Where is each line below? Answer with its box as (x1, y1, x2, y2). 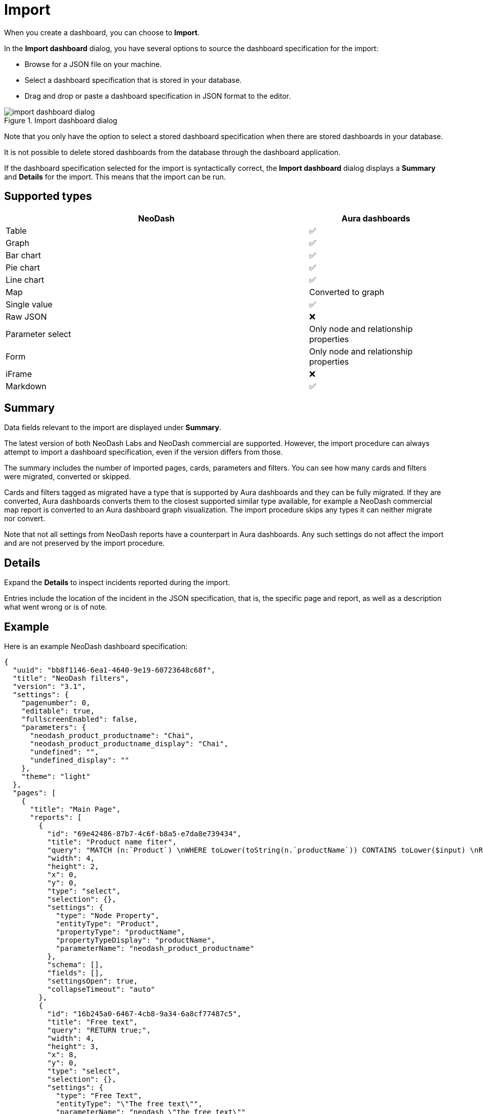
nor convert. (4, 514, 46, 523)
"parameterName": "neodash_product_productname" (56, 944, 254, 953)
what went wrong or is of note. (4, 603, 107, 612)
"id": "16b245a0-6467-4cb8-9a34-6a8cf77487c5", (47, 1010, 241, 1018)
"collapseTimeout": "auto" (47, 985, 156, 994)
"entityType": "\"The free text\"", (56, 1100, 203, 1108)
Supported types (4, 190, 92, 203)
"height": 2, (47, 862, 99, 871)
